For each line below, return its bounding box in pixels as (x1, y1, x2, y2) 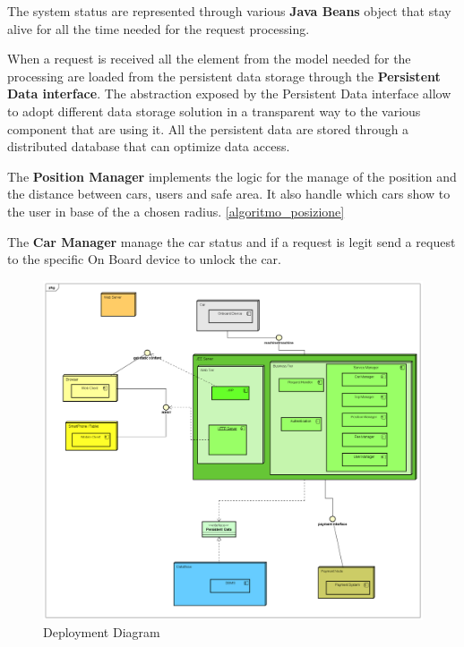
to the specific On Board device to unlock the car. (7, 250, 281, 268)
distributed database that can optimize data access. (7, 137, 290, 156)
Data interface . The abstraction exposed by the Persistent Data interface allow (7, 84, 451, 103)
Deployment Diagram (43, 623, 160, 642)
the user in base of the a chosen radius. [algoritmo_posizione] (7, 201, 345, 220)
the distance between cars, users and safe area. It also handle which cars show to (7, 184, 451, 203)
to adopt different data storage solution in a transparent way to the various (7, 101, 421, 120)
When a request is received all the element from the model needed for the (7, 49, 411, 68)
